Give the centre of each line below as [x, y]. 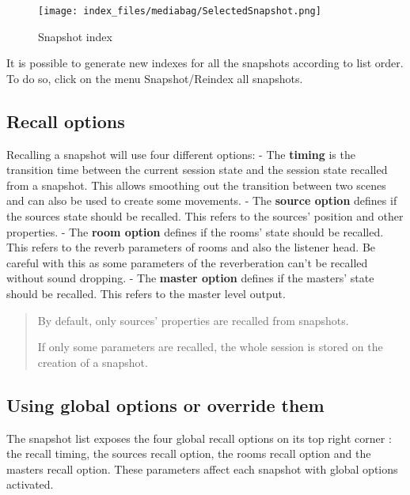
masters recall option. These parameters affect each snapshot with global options [202, 469]
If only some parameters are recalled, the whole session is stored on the [210, 347]
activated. [30, 484]
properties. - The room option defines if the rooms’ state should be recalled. [195, 231]
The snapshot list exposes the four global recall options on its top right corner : [199, 438]
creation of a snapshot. [93, 362]
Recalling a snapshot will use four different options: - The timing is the [181, 154]
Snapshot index [75, 36]
